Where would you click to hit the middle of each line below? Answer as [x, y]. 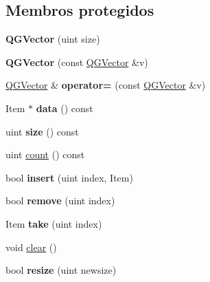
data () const [65, 108]
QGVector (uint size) [53, 39]
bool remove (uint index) [60, 200]
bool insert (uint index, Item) [69, 177]
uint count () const [45, 154]
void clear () [31, 247]
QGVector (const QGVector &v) [77, 62]
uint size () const [42, 131]
